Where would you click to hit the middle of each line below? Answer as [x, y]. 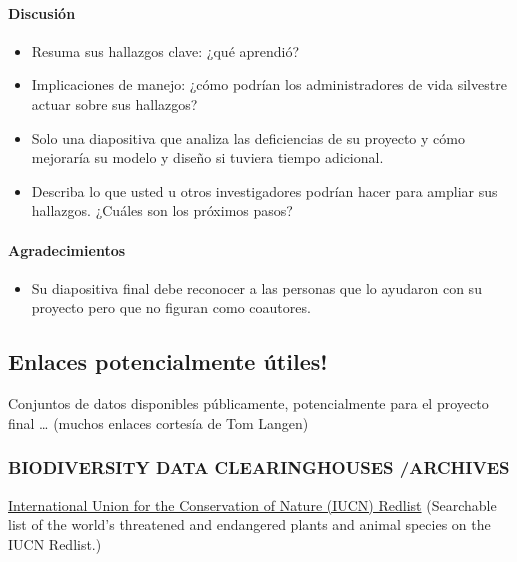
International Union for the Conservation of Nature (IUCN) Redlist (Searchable [252, 504]
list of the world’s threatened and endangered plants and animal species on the [249, 524]
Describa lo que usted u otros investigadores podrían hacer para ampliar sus [264, 190]
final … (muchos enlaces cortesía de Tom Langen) [158, 422]
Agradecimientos [67, 249]
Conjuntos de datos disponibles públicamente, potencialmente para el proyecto [248, 403]
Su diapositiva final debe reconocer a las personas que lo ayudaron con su [256, 287]
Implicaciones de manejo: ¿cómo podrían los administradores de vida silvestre [269, 84]
